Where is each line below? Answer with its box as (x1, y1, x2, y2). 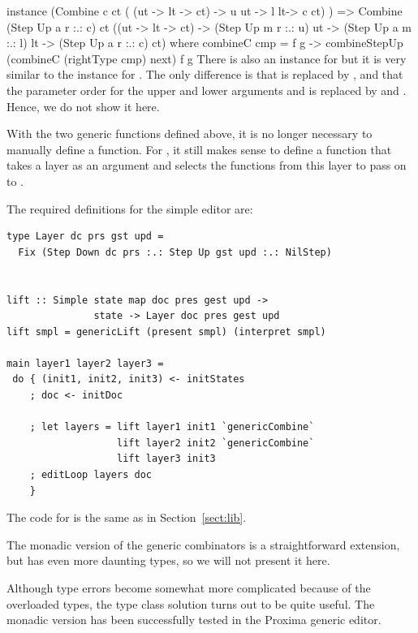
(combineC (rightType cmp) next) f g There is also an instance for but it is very (6, 50, 407, 67)
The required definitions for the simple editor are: (6, 200, 253, 217)
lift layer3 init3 (117, 453, 216, 465)
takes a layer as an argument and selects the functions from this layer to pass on (6, 157, 407, 174)
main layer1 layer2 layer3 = (6, 357, 164, 369)
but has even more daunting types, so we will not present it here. (6, 552, 330, 569)
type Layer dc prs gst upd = (6, 230, 164, 243)
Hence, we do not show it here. (6, 97, 160, 114)
